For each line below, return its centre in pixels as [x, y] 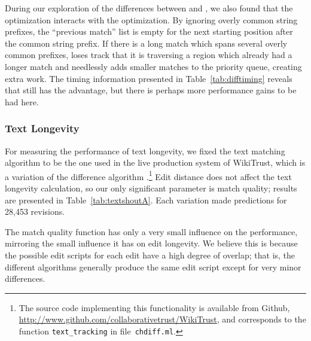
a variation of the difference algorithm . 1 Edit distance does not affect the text [148, 175]
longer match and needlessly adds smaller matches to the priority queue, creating [153, 66]
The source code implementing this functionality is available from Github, [154, 307]
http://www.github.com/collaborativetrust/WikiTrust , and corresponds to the [162, 319]
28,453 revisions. [35, 211]
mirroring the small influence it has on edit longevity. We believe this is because [151, 243]
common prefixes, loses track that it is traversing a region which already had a [149, 55]
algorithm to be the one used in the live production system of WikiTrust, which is [155, 162]
